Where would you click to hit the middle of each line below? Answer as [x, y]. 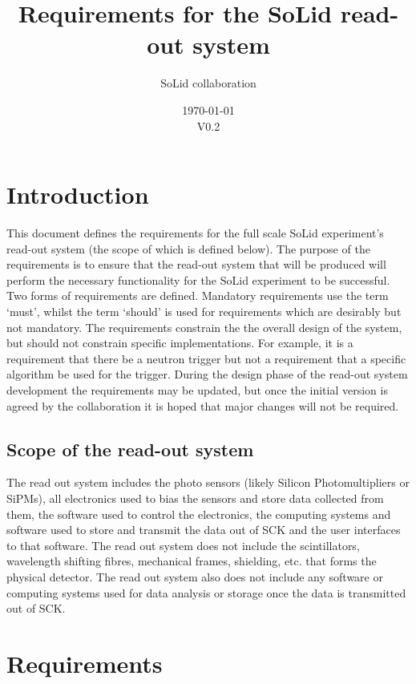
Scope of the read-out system [130, 449]
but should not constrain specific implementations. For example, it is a [180, 343]
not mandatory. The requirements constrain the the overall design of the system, [204, 327]
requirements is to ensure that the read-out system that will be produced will [196, 264]
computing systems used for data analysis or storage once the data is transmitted [206, 592]
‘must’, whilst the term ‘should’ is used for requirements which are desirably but [204, 311]
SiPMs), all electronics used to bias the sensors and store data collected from [195, 498]
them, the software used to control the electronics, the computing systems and [199, 514]
